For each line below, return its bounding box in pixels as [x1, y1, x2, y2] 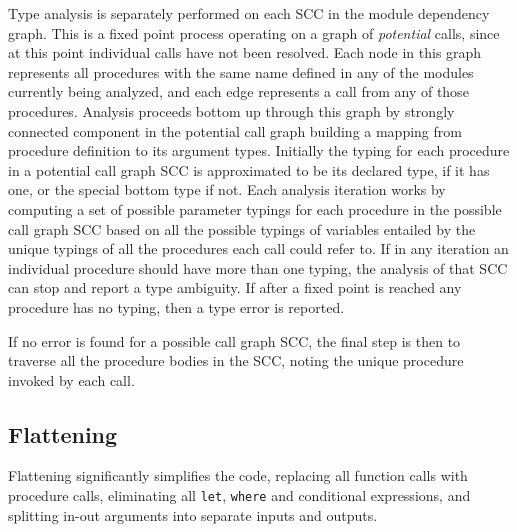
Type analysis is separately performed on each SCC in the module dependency [8, 3, 490, 23]
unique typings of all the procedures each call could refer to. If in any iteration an [8, 238, 509, 259]
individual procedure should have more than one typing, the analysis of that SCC [8, 257, 508, 278]
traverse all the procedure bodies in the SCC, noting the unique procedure [8, 350, 464, 371]
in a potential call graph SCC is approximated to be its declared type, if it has [8, 159, 490, 180]
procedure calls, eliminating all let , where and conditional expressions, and [8, 485, 471, 506]
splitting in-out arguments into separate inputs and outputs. [8, 504, 378, 525]
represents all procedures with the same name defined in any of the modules [8, 61, 474, 82]
